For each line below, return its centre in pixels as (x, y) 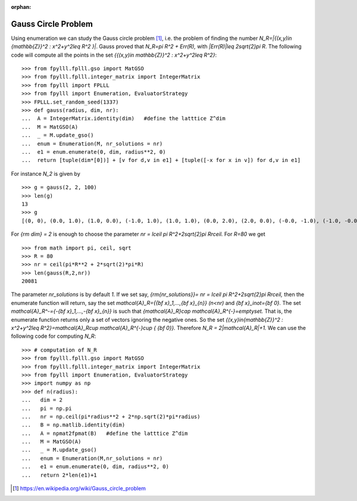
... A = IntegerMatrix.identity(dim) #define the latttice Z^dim (123, 119)
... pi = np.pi (47, 408)
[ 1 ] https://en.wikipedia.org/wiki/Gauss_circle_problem (79, 488)
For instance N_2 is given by (46, 173)
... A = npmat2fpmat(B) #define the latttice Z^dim (105, 433)
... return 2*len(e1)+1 (59, 475)
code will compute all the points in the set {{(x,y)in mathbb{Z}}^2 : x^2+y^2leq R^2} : (114, 55)
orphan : (21, 7)
